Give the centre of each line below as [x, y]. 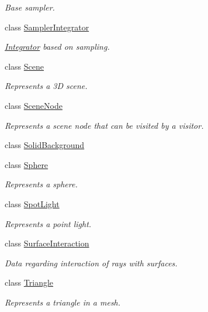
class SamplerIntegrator [47, 27]
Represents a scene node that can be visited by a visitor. [104, 125]
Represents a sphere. [41, 184]
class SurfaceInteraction [47, 243]
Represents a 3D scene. [46, 86]
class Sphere [27, 164]
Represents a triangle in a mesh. [63, 302]
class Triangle [29, 282]
